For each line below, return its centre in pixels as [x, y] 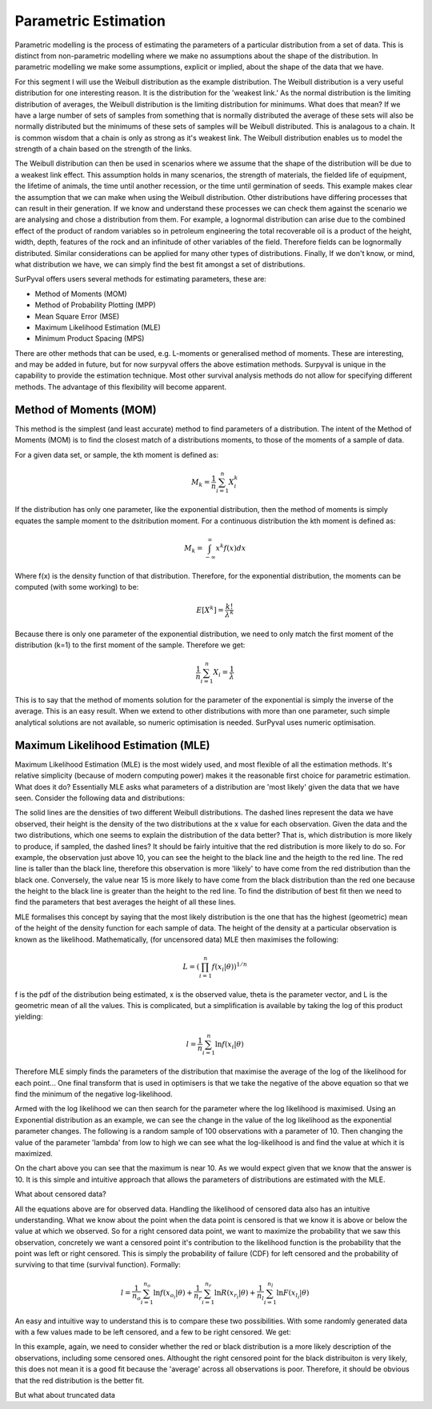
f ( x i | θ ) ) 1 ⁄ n [230, 967]
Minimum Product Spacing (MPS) [90, 338]
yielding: [29, 1017]
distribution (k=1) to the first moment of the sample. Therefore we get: [130, 645]
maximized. [34, 1153]
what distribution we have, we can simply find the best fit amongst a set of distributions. [160, 264]
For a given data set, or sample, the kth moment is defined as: [117, 454]
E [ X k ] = [210, 610]
